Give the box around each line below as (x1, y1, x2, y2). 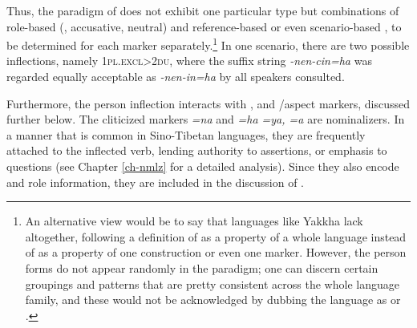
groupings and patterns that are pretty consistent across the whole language (25, 275, 399, 292)
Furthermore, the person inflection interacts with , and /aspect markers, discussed (6, 95, 411, 111)
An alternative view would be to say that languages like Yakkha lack (25, 213, 363, 229)
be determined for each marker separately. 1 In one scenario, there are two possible (6, 34, 410, 53)
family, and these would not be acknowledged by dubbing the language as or (25, 291, 401, 308)
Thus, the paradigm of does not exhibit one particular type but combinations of (6, 2, 399, 18)
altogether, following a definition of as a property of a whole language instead (25, 228, 407, 245)
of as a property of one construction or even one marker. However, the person (25, 244, 407, 261)
